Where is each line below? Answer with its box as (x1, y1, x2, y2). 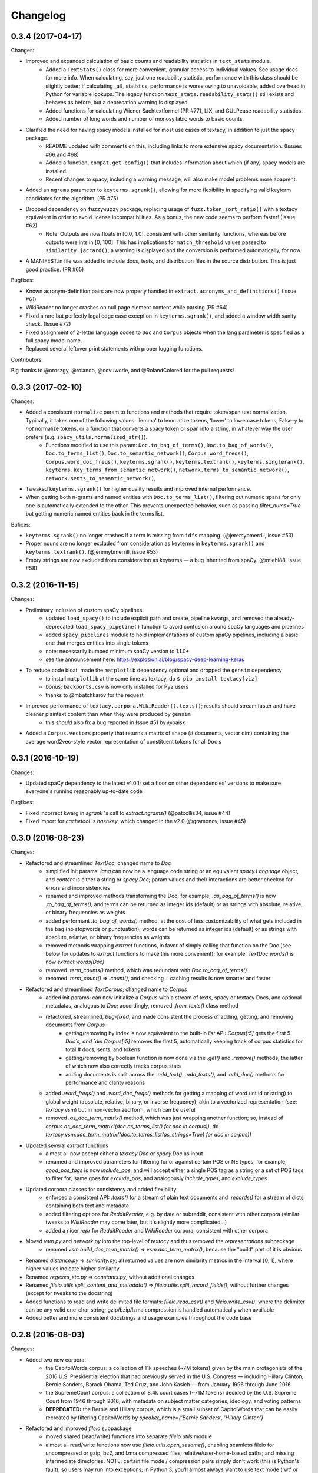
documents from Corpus (45, 1021, 105, 1028)
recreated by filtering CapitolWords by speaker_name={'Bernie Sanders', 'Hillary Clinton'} (45, 1414, 264, 1421)
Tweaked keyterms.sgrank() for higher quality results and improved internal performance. (25, 485, 251, 492)
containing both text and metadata (45, 1202, 130, 1209)
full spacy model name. (25, 336, 82, 344)
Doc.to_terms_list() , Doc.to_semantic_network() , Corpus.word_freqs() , (45, 450, 249, 457)
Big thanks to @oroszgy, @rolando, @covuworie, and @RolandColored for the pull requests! (11, 367, 234, 374)
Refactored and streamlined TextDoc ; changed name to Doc (25, 859, 171, 866)
